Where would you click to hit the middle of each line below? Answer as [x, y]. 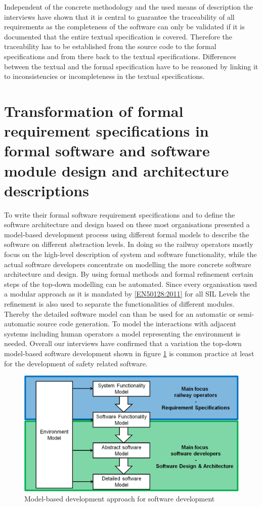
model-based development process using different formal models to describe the [127, 234]
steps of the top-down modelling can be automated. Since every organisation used [131, 284]
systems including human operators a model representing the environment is [122, 333]
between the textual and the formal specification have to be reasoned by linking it [131, 66]
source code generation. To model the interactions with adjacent [137, 324]
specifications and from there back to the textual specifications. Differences [120, 56]
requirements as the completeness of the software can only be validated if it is [124, 27]
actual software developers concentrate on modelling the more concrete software [128, 264]
